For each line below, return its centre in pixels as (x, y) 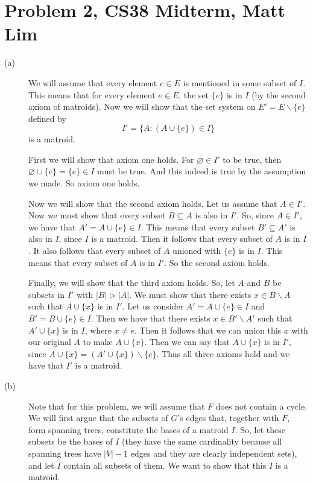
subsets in (47, 294)
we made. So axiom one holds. (84, 183)
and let (41, 465)
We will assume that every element (93, 82)
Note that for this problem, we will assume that (117, 406)
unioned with (197, 251)
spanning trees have (65, 453)
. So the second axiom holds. (217, 262)
